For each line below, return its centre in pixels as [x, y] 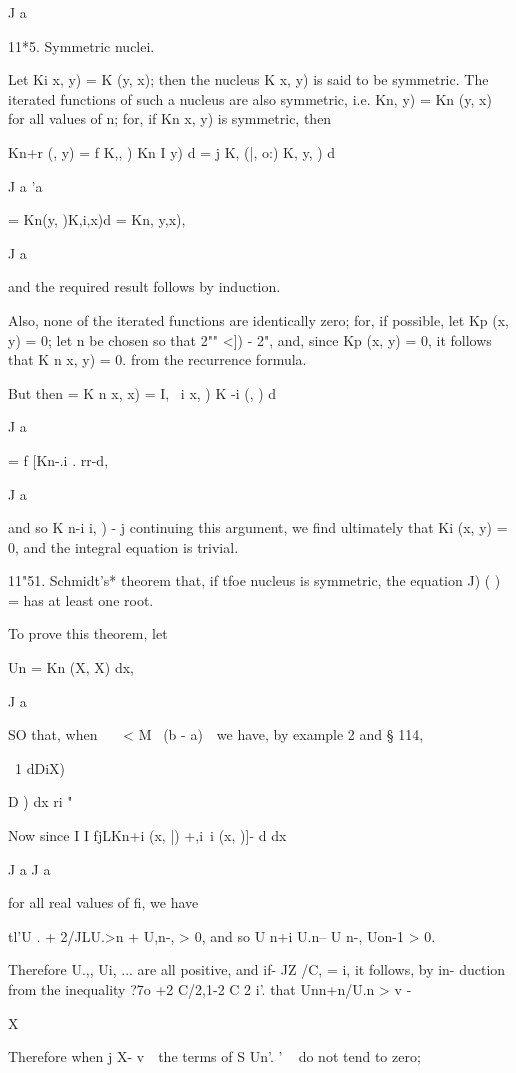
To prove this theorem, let [88, 633]
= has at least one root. [81, 599]
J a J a [29, 868]
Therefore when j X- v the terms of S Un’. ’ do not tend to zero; [214, 1056]
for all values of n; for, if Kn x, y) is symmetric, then [170, 118]
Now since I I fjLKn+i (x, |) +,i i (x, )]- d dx [147, 835]
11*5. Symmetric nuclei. [81, 45]
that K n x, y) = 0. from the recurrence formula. [157, 359]
